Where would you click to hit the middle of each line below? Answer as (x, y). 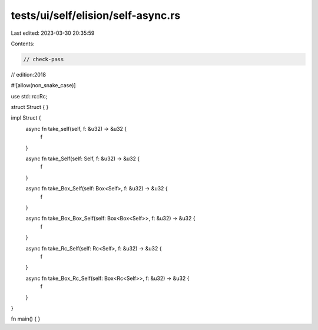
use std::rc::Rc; (29, 96)
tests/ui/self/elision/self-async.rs (96, 15)
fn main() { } (26, 319)
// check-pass (44, 59)
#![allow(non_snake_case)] (43, 85)
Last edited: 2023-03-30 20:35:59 (53, 33)
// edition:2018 (29, 74)
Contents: (23, 44)
